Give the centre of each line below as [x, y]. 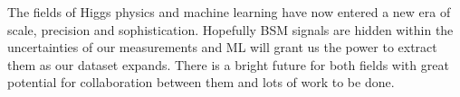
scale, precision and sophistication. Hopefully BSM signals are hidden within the [230, 29]
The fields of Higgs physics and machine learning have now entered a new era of [229, 12]
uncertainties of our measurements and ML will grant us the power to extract [222, 47]
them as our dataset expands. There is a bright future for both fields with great [228, 64]
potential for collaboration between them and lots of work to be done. [201, 82]
